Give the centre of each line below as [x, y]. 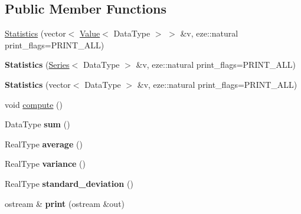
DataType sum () [37, 124]
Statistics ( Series [37, 65]
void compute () [34, 104]
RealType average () [44, 144]
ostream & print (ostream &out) [65, 203]
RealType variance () [45, 164]
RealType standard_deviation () [69, 183]
